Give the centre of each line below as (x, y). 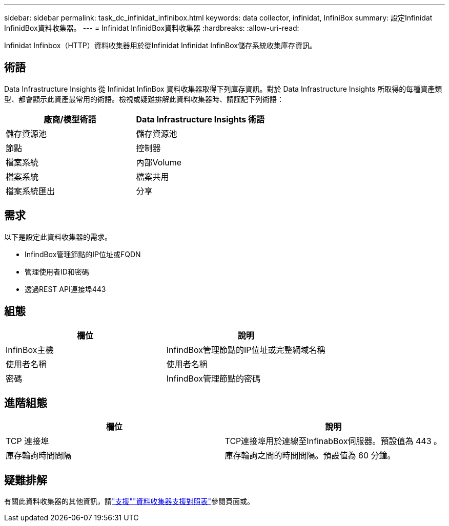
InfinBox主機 (30, 350)
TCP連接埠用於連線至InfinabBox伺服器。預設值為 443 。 (333, 441)
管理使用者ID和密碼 (57, 271)
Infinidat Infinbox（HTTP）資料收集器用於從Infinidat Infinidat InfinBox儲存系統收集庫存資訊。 (160, 45)
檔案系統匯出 (30, 191)
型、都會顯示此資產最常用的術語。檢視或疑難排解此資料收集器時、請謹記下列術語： (144, 99)
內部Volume (159, 162)
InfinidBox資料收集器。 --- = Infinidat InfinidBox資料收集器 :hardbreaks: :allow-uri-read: (152, 28)
